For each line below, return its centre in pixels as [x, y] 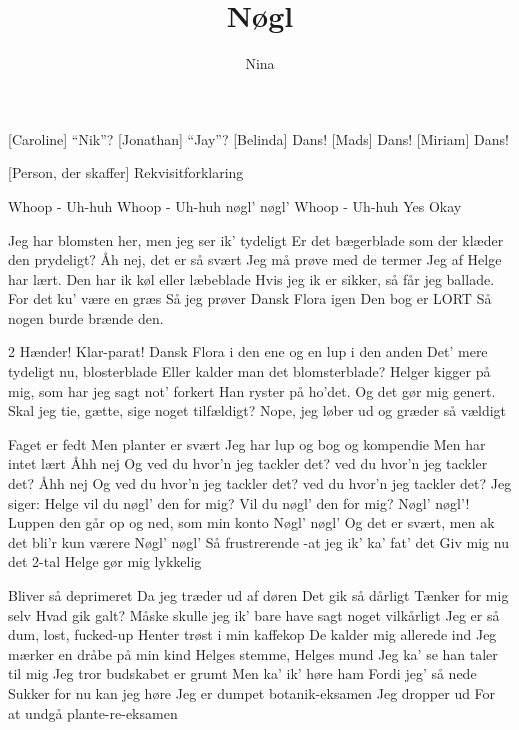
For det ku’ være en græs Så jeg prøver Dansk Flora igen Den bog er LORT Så [250, 298]
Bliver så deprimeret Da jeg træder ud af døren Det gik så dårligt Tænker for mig [258, 595]
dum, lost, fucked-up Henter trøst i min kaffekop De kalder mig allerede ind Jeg [252, 634]
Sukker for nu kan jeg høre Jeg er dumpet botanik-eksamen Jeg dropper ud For [252, 692]
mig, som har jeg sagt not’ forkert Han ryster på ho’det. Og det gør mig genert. [252, 390]
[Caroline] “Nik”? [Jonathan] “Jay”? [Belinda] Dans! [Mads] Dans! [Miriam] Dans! [258, 138]
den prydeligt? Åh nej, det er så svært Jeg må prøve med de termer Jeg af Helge [255, 259]
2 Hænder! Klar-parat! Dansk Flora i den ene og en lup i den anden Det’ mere [248, 351]
